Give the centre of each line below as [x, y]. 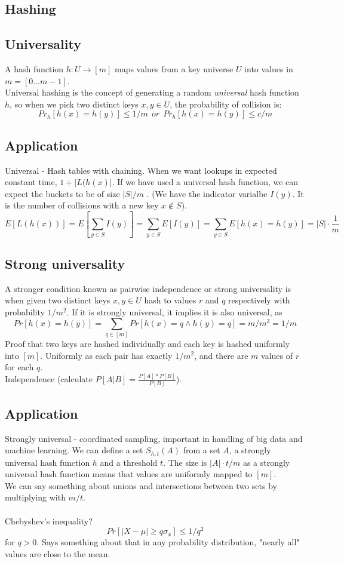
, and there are [221, 355]
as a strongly [266, 462]
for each [19, 367]
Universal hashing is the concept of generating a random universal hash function [152, 92]
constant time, [31, 182]
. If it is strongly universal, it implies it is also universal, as [174, 311]
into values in [269, 68]
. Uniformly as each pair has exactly [106, 355]
